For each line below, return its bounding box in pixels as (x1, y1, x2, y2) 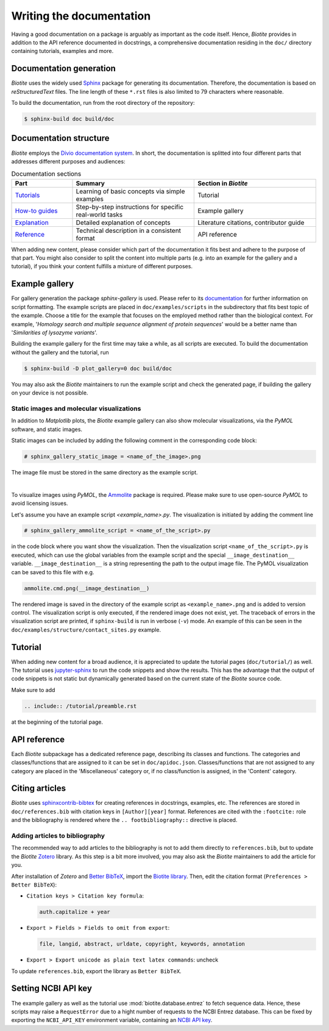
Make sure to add (11, 686, 55, 693)
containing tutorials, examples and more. (11, 48, 114, 55)
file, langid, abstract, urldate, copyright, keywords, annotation (39, 941, 246, 947)
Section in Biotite (197, 179, 248, 187)
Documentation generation (11, 63, 116, 74)
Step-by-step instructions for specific (76, 202, 184, 211)
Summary (76, 179, 105, 187)
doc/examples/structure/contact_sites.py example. (11, 626, 161, 633)
